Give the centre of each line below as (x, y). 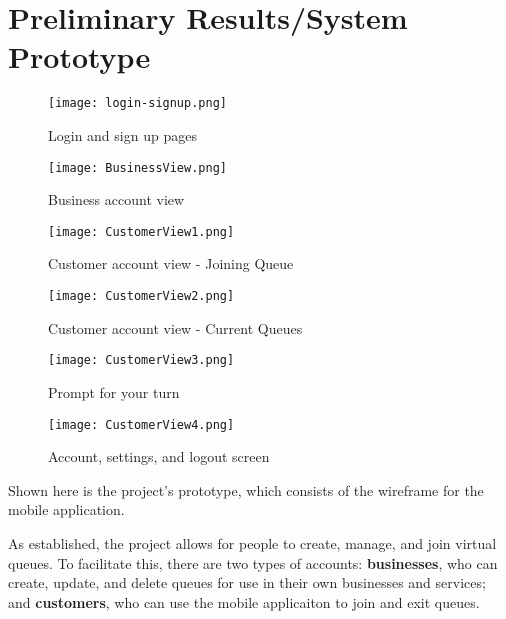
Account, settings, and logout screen (159, 456)
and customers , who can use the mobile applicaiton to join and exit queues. (244, 601)
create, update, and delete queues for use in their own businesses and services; (247, 582)
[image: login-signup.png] (137, 103)
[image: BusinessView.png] (137, 167)
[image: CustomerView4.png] (141, 424)
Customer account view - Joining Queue (171, 263)
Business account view (116, 199)
